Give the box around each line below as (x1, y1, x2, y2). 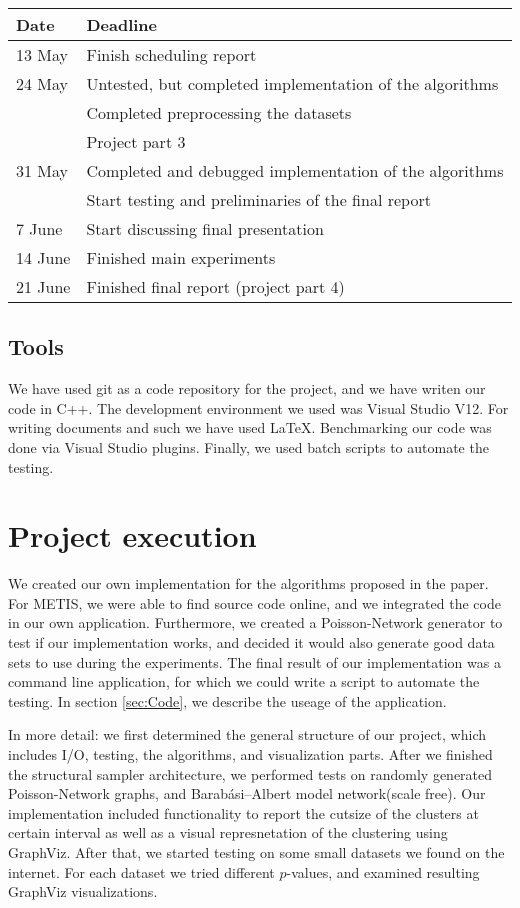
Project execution (8, 515, 257, 556)
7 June (16, 217, 63, 240)
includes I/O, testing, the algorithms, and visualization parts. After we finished (8, 744, 493, 765)
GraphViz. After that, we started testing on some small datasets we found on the (8, 842, 505, 863)
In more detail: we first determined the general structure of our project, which (8, 724, 487, 745)
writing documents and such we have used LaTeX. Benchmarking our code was (8, 417, 492, 438)
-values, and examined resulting (286, 861, 480, 882)
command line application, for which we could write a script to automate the (8, 671, 480, 692)
